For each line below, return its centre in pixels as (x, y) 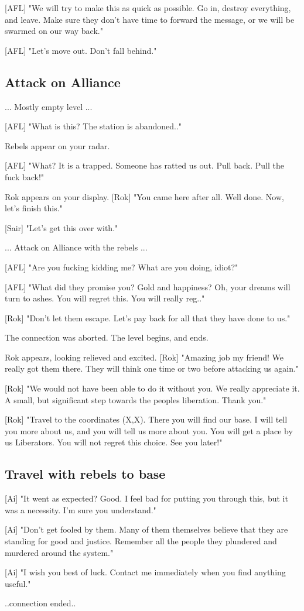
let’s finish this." (34, 208)
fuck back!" (25, 176)
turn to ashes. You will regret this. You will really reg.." (105, 298)
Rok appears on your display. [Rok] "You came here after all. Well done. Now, (144, 196)
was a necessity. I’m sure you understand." (81, 509)
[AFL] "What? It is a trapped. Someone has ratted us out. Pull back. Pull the (144, 165)
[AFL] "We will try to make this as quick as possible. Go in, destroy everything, (148, 8)
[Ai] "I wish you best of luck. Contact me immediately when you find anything (145, 572)
